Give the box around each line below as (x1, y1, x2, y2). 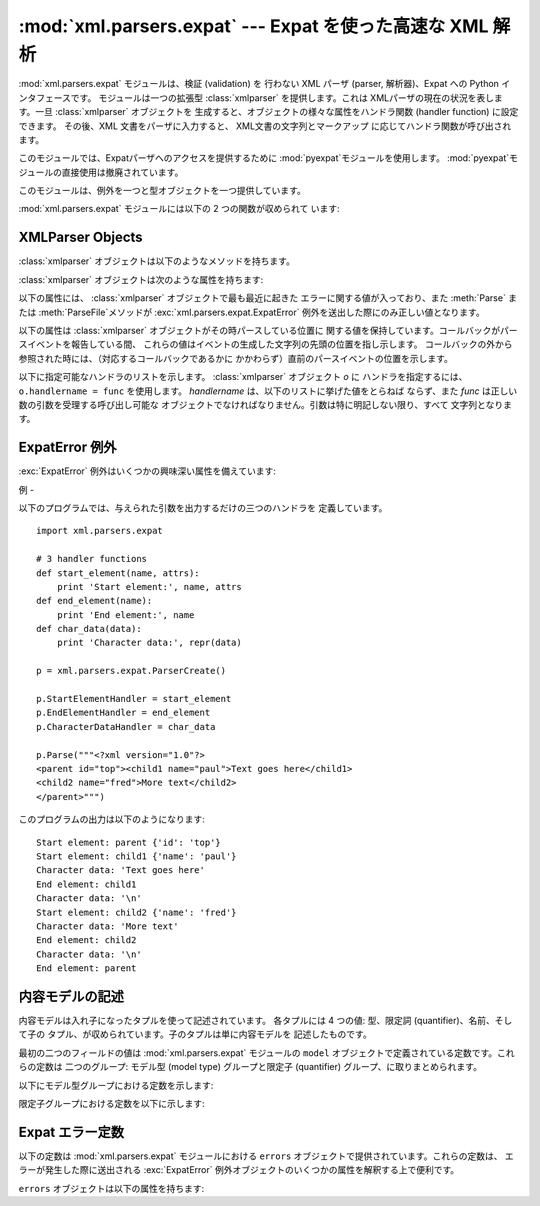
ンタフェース (18, 91, 72, 104)
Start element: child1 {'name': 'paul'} (36, 850, 237, 862)
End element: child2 (36, 935, 137, 946)
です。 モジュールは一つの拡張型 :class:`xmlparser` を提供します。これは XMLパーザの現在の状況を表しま (70, 91, 504, 104)
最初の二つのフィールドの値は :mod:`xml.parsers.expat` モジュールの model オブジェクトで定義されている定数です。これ (18, 1046, 515, 1059)
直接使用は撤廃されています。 (61, 166, 184, 178)
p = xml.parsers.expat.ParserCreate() (36, 665, 227, 677)
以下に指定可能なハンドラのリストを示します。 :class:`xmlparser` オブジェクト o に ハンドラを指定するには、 (18, 371, 468, 383)
